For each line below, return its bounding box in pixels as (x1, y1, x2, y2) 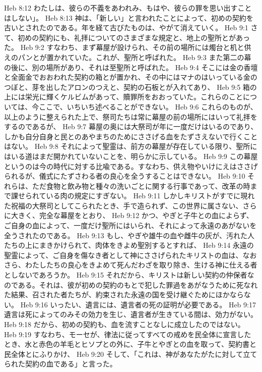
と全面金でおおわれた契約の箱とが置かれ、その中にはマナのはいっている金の (4, 72, 257, 82)
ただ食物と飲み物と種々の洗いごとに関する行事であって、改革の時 (32, 180, 250, 191)
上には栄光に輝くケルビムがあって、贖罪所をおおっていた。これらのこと (4, 91, 243, 102)
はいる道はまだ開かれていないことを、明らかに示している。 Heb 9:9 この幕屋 (4, 150, 258, 161)
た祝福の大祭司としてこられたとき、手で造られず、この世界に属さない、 (4, 200, 243, 210)
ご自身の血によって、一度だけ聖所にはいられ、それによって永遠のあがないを (4, 220, 257, 231)
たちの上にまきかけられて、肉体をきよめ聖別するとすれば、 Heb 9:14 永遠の (4, 240, 254, 250)
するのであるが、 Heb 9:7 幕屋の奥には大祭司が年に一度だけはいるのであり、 (4, 121, 258, 132)
